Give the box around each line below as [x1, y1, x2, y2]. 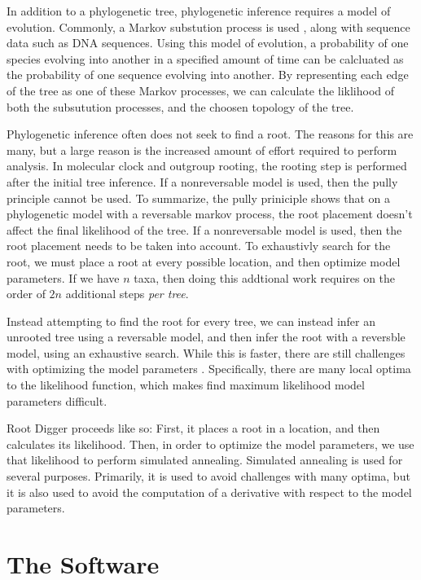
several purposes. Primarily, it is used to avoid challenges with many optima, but [7, 468, 410, 485]
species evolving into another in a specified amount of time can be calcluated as [7, 50, 404, 67]
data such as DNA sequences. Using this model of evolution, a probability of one [7, 34, 409, 51]
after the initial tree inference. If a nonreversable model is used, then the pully [7, 173, 398, 190]
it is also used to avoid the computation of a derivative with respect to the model [7, 483, 412, 500]
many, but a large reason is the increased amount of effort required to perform [7, 141, 397, 158]
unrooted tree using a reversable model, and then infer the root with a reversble [7, 328, 406, 345]
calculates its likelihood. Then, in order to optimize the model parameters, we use [7, 435, 414, 452]
